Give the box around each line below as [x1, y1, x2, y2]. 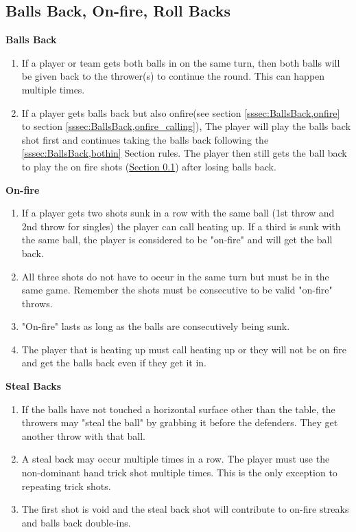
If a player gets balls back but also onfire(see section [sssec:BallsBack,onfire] [21, 105, 340, 120]
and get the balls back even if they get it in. [21, 355, 206, 370]
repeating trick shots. [21, 478, 111, 493]
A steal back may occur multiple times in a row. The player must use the [21, 452, 330, 466]
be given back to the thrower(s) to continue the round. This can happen [21, 69, 325, 83]
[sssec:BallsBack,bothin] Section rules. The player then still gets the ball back [21, 146, 347, 160]
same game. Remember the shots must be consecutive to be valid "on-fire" [21, 282, 333, 297]
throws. [21, 296, 53, 310]
